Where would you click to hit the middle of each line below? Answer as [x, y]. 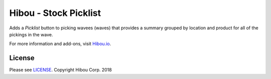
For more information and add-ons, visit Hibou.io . [60, 44]
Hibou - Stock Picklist [55, 13]
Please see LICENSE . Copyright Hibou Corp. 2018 [61, 70]
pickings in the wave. [31, 34]
